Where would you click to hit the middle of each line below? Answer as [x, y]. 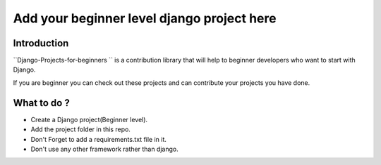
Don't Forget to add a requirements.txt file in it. [99, 139]
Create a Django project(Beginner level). [89, 119]
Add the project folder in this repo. [80, 129]
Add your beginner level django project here [145, 18]
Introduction [41, 43]
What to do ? [41, 103]
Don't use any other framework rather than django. [105, 149]
